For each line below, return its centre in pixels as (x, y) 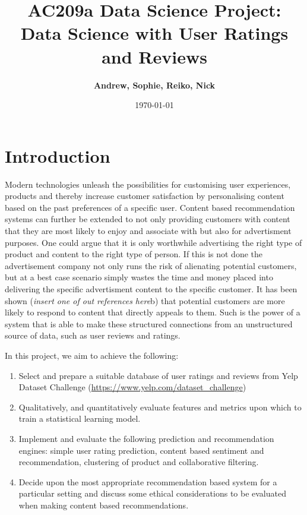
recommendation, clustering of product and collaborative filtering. (139, 462)
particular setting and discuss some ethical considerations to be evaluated (152, 493)
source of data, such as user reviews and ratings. (93, 335)
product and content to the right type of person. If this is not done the (134, 254)
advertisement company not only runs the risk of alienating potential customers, (151, 265)
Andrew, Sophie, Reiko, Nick (154, 85)
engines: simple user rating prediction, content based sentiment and (141, 450)
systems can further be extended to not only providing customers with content (148, 219)
